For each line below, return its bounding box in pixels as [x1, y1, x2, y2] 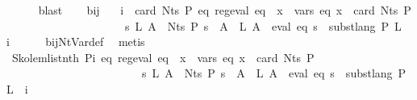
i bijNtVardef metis [6, 33, 145, 50]
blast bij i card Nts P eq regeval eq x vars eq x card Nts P [38, 2, 411, 18]
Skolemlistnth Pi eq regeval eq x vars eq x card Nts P [11, 48, 315, 65]
